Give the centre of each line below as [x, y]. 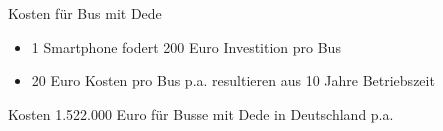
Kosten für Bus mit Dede [85, 13]
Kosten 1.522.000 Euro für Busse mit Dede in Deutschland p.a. [201, 113]
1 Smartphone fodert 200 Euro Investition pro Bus [186, 46]
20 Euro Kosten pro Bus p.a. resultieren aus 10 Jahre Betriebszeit [233, 80]
